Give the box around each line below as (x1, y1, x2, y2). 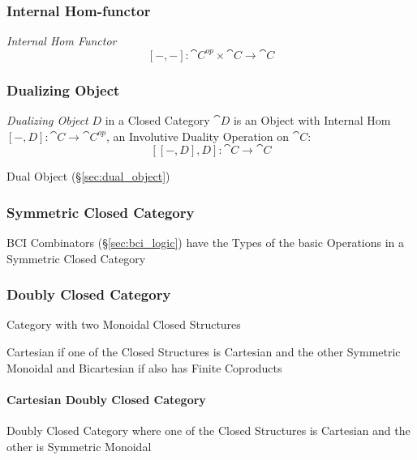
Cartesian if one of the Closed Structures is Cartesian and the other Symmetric (6, 343, 401, 360)
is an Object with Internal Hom (233, 112, 391, 129)
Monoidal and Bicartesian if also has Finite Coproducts (6, 359, 282, 376)
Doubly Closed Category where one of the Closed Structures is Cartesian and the (6, 422, 411, 439)
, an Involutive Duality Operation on (105, 127, 289, 144)
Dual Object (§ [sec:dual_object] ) (6, 168, 170, 185)
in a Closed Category (105, 112, 210, 129)
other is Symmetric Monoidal (6, 437, 152, 454)
